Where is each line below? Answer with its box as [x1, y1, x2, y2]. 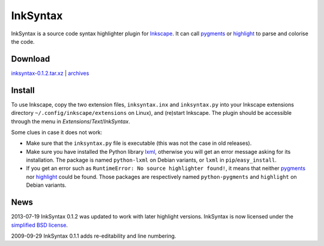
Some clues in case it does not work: [11, 129, 103, 136]
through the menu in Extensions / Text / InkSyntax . [11, 117, 130, 125]
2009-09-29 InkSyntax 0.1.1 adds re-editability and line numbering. [11, 232, 176, 239]
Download [11, 54, 50, 64]
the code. [11, 38, 35, 45]
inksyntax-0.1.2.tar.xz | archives [11, 69, 89, 77]
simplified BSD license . [11, 221, 68, 229]
